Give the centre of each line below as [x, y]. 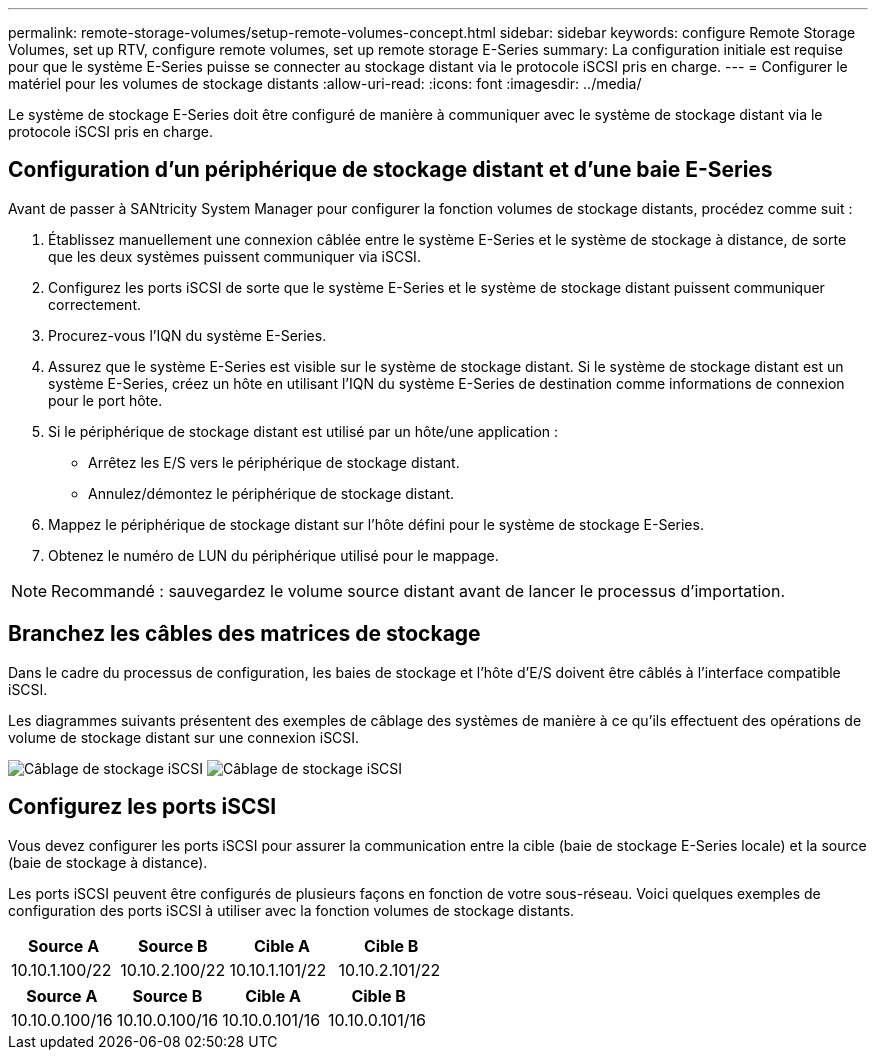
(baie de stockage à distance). [108, 862]
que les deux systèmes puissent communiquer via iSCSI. [234, 256]
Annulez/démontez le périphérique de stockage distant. [271, 493]
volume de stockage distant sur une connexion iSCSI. [184, 737]
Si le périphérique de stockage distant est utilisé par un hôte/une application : [303, 431]
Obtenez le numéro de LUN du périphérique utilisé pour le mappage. [273, 555]
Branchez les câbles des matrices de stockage [244, 634]
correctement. [94, 304]
